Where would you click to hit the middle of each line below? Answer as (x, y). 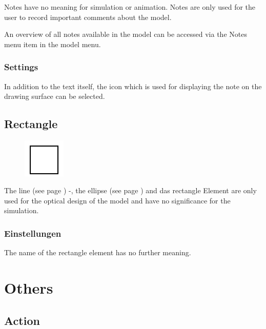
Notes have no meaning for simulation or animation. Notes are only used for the (130, 7)
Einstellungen (33, 233)
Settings (21, 67)
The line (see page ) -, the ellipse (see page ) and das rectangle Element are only (130, 190)
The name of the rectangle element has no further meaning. (98, 252)
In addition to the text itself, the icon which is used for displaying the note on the (133, 86)
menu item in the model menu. (53, 44)
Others (29, 287)
